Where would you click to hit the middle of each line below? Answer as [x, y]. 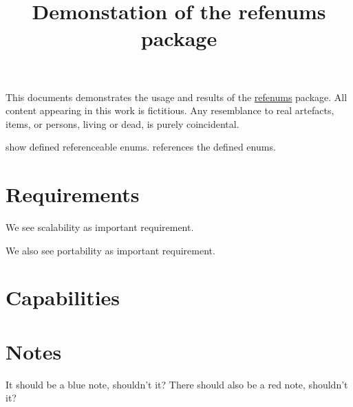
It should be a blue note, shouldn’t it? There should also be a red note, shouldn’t [177, 384]
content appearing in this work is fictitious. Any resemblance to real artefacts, [170, 110]
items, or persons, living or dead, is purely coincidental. [122, 123]
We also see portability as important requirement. [110, 250]
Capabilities [63, 297]
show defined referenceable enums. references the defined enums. [141, 147]
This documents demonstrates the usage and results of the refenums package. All [176, 97]
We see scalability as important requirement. [100, 227]
